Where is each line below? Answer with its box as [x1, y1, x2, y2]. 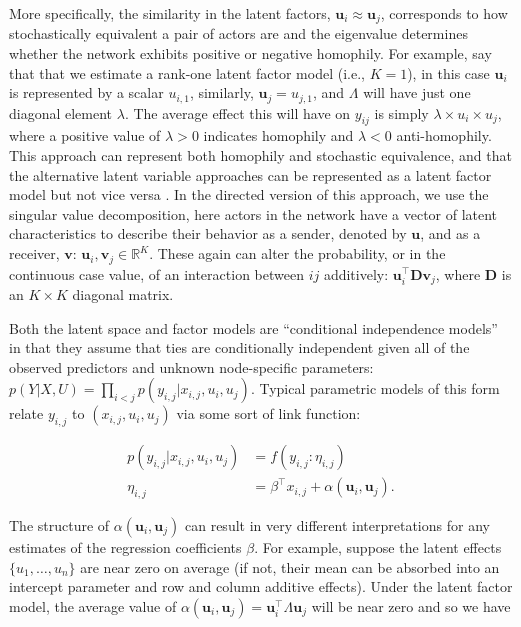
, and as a [420, 223, 481, 244]
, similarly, [189, 82, 254, 103]
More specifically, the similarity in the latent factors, [9, 3, 331, 23]
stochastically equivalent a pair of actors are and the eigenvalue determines [9, 23, 468, 44]
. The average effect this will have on [124, 102, 351, 123]
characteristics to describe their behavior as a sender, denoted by [9, 223, 407, 244]
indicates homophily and [203, 125, 354, 146]
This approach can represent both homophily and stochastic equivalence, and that [9, 145, 512, 166]
